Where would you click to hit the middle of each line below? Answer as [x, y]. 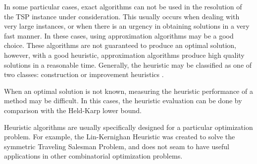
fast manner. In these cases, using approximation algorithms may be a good [119, 35]
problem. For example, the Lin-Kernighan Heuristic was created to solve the [120, 137]
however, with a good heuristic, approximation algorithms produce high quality [124, 55]
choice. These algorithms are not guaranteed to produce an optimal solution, [120, 45]
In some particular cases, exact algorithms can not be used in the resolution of [123, 6]
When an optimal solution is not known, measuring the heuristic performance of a [128, 91]
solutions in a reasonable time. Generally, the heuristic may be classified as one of [128, 64]
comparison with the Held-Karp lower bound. [73, 110]
